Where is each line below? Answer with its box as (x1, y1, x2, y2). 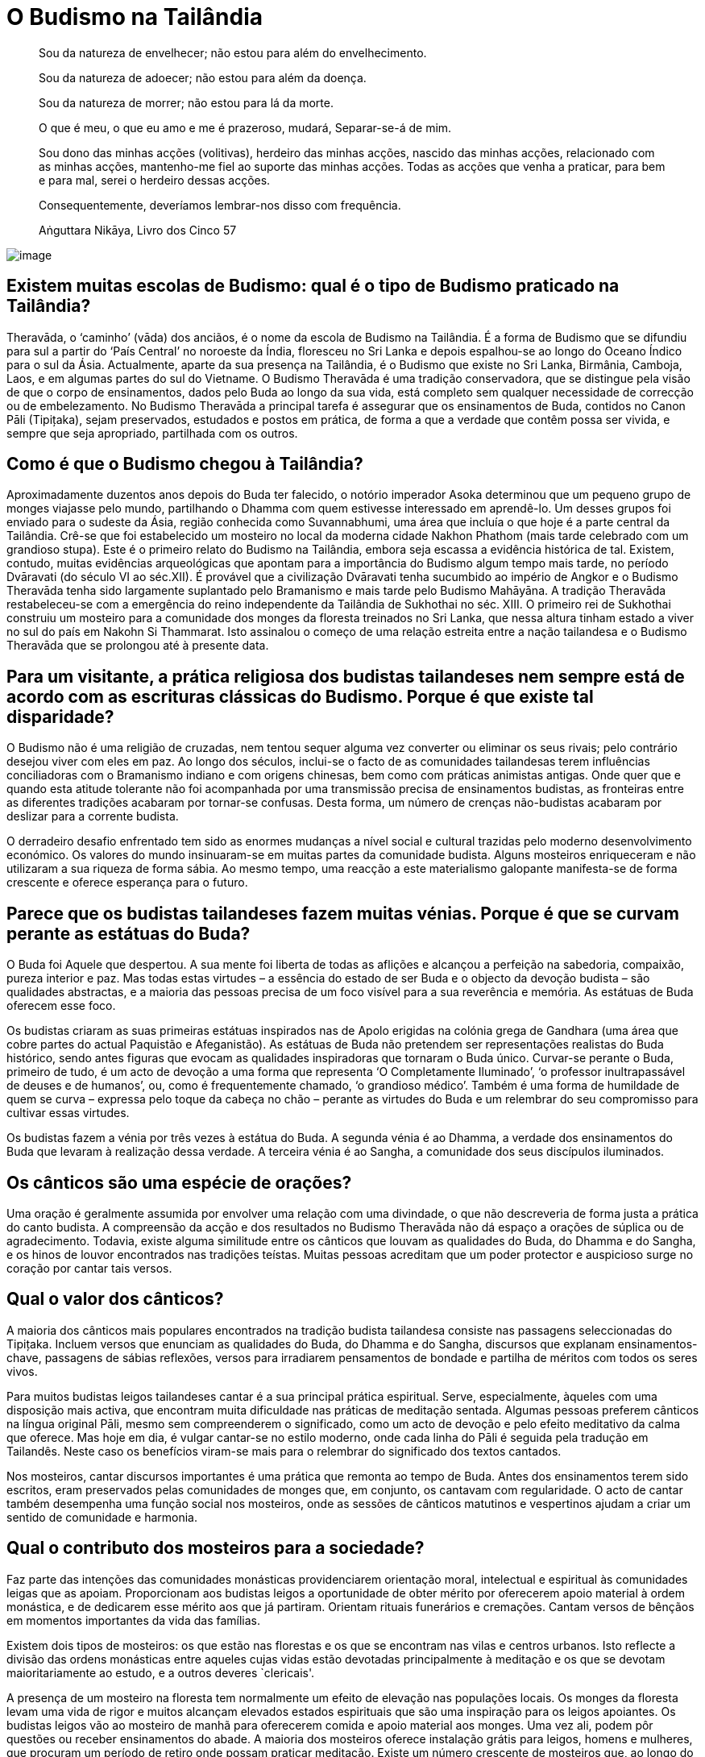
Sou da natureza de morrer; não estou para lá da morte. (39, 95, 334, 110)
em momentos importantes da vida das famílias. (6, 1613, 261, 1627)
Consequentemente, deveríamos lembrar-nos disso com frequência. (39, 197, 401, 212)
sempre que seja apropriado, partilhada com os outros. (6, 426, 298, 440)
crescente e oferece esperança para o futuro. (6, 875, 248, 890)
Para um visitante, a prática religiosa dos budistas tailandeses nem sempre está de (6, 666, 685, 687)
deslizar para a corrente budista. (6, 809, 179, 824)
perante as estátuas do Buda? (6, 923, 251, 944)
